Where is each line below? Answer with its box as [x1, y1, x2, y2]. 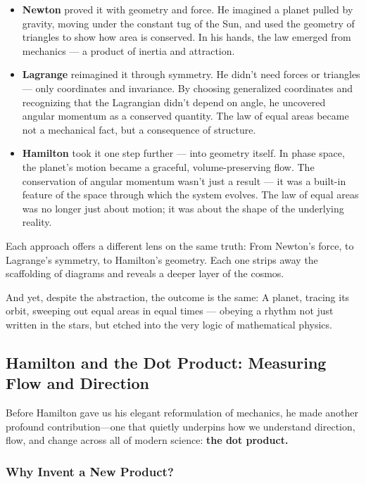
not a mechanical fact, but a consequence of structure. [22, 122, 256, 136]
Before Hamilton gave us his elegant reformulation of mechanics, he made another [6, 405, 359, 420]
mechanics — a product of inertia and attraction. [22, 43, 235, 58]
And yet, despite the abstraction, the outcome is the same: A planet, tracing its [6, 289, 350, 304]
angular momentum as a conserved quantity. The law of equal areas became [22, 108, 349, 123]
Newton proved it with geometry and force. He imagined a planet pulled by [22, 2, 353, 16]
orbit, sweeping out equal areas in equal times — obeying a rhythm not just [6, 303, 334, 318]
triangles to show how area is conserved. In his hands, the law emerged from [22, 30, 351, 44]
